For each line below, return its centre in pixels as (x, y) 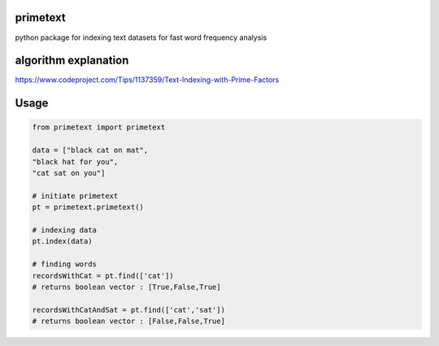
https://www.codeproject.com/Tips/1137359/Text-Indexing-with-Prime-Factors (147, 80)
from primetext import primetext (99, 127)
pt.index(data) (62, 241)
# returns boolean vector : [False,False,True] (128, 321)
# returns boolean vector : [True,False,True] (126, 287)
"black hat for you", (75, 162)
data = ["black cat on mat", (90, 150)
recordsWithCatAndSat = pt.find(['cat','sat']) (128, 310)
